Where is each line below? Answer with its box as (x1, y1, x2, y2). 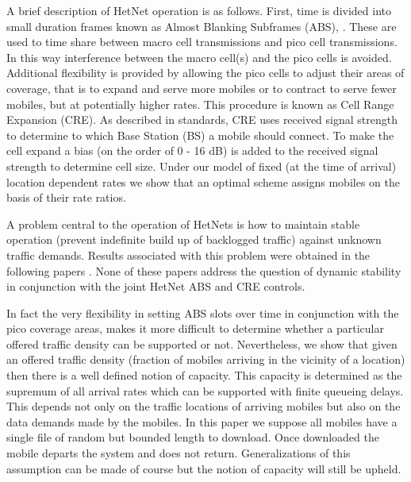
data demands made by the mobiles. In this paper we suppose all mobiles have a (6, 413, 398, 430)
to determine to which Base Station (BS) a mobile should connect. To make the (6, 126, 394, 143)
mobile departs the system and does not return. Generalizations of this (6, 445, 351, 461)
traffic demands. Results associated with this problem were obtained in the (6, 246, 371, 263)
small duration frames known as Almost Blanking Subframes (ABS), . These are (6, 17, 397, 34)
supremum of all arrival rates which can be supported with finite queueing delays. (6, 382, 404, 399)
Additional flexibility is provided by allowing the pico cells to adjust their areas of (6, 64, 405, 81)
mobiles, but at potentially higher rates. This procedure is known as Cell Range (6, 95, 394, 112)
